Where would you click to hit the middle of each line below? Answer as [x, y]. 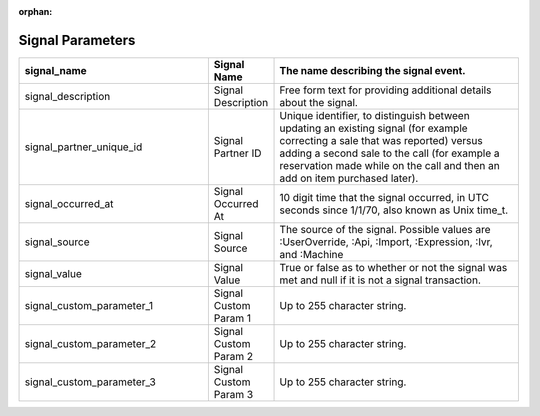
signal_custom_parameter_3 [90, 382]
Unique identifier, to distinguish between [374, 115]
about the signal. [319, 102]
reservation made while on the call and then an [389, 165]
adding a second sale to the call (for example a [389, 153]
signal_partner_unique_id [83, 147]
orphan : [35, 11]
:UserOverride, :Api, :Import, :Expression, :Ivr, [386, 242]
